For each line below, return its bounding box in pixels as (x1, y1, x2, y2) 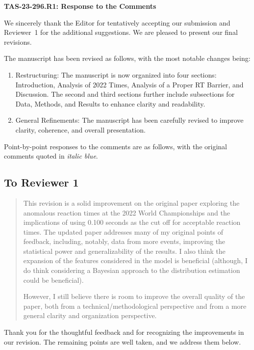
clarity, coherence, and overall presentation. (15, 124, 146, 135)
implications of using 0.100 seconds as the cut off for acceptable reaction (23, 217, 241, 227)
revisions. (4, 36, 32, 47)
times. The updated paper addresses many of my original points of (23, 226, 224, 237)
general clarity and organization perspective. (23, 310, 157, 321)
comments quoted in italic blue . (4, 151, 98, 161)
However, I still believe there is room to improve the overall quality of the (23, 291, 245, 301)
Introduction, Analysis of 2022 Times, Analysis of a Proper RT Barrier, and (15, 79, 244, 89)
